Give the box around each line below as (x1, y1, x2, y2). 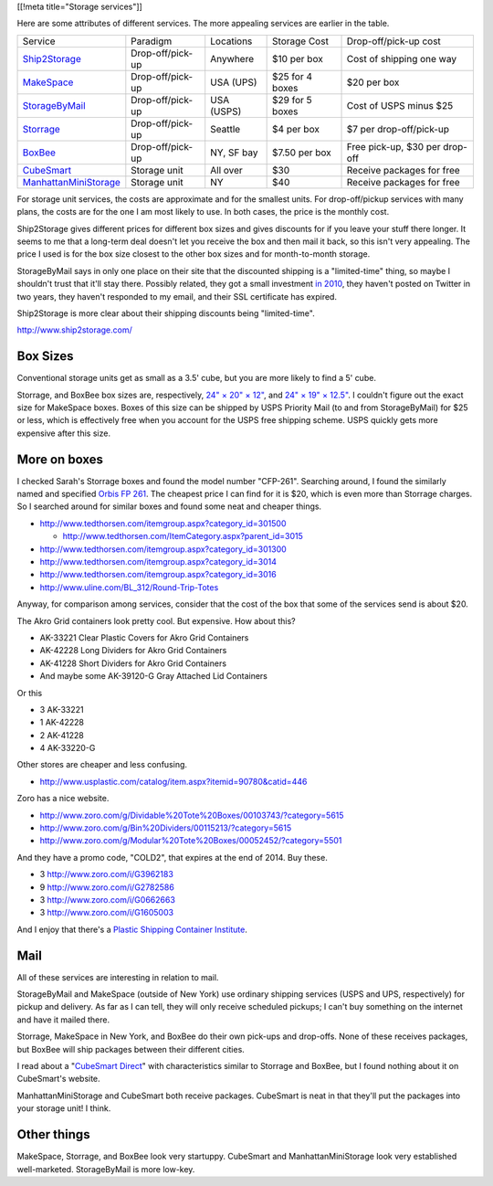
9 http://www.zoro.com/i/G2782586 (39, 882, 175, 893)
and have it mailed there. (16, 1014, 110, 1025)
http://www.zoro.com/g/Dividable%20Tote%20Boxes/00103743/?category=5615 (39, 810, 344, 821)
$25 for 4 (272, 69, 313, 82)
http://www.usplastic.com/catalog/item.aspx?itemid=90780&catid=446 (39, 776, 308, 787)
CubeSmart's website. (16, 1074, 100, 1085)
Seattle (210, 122, 241, 135)
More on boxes (16, 451, 104, 467)
